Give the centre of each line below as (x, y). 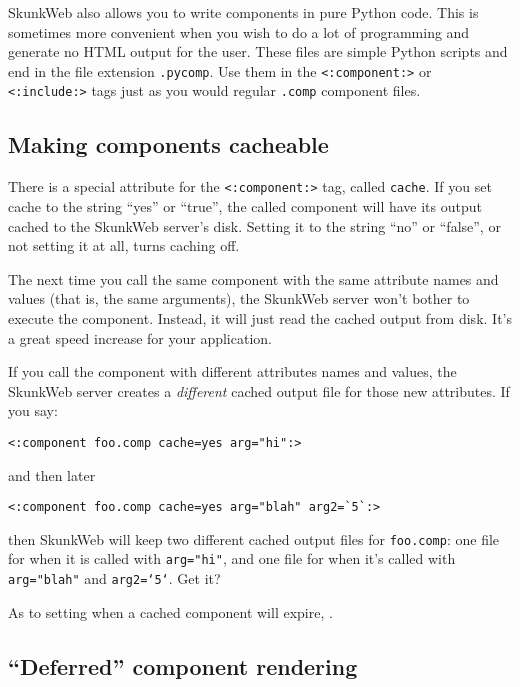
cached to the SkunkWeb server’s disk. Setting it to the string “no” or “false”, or (254, 225)
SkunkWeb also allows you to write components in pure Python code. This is (243, 12)
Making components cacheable (168, 144)
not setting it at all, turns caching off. (124, 245)
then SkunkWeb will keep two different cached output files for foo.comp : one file (254, 538)
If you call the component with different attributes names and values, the (232, 371)
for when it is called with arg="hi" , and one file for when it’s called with (232, 558)
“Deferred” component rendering (183, 665)
